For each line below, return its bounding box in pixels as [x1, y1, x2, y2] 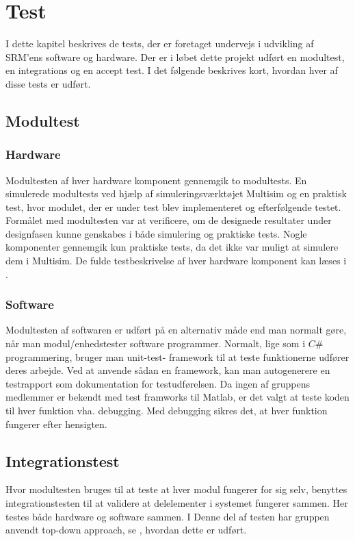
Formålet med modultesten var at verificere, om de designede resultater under [5, 213, 332, 227]
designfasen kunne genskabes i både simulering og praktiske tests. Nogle [5, 226, 307, 240]
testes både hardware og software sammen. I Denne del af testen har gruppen [5, 509, 330, 523]
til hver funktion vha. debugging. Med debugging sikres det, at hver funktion [5, 403, 328, 418]
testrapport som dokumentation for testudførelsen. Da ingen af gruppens [5, 376, 310, 390]
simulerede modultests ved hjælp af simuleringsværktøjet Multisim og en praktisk [5, 186, 347, 201]
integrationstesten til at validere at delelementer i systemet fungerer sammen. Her [5, 496, 348, 510]
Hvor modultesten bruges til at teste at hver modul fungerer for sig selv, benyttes [5, 482, 347, 496]
